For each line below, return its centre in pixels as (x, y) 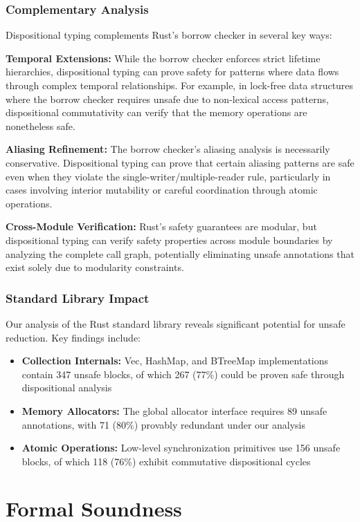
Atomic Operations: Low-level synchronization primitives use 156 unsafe (181, 448)
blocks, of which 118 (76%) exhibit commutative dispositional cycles (166, 461)
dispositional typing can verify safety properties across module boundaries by (169, 240)
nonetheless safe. (40, 125)
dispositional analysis (67, 388)
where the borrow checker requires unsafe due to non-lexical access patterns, (167, 99)
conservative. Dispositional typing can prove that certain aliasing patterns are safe (180, 162)
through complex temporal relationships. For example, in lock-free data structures (180, 85)
